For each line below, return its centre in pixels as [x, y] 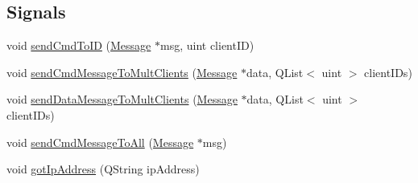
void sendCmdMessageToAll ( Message [100, 142]
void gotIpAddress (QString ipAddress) [103, 169]
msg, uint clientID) [207, 45]
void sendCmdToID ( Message [79, 45]
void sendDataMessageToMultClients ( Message [122, 99]
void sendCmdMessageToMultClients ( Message [122, 72]
